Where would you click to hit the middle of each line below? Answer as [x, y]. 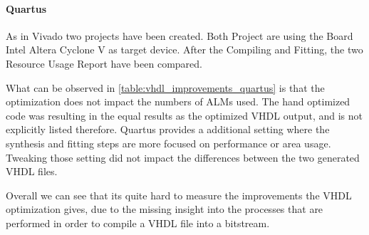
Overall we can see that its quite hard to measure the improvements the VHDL [179, 195]
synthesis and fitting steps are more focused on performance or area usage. [168, 143]
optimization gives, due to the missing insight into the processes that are [165, 209]
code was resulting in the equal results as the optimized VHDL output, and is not [184, 115]
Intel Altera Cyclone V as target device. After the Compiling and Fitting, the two [184, 49]
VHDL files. [32, 171]
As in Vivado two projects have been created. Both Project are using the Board [180, 35]
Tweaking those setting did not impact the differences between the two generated [183, 157]
